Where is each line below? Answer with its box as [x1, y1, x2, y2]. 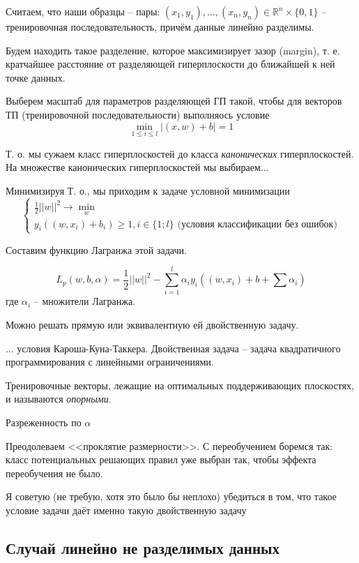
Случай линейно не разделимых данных [6, 536, 280, 558]
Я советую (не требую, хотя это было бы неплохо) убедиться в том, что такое [6, 489, 337, 504]
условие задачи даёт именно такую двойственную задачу [6, 502, 247, 517]
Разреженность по [6, 414, 82, 429]
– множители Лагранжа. [33, 294, 136, 308]
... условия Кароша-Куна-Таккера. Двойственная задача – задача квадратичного [6, 340, 341, 355]
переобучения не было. [6, 465, 103, 480]
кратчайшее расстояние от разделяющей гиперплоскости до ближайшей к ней [6, 57, 335, 71]
